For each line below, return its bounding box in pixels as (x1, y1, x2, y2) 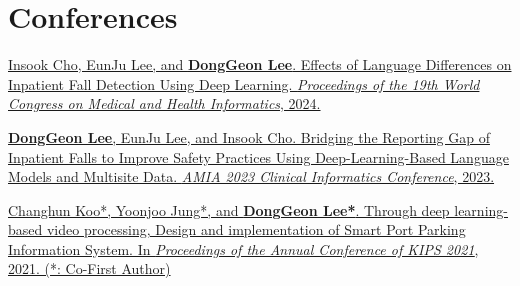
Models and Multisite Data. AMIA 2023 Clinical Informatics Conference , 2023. (8, 166, 495, 187)
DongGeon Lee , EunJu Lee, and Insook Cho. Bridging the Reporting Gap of (8, 126, 490, 147)
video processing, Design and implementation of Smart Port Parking (46, 219, 466, 240)
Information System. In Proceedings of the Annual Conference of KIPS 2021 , (8, 238, 479, 259)
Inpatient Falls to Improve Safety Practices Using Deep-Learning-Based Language (8, 146, 509, 167)
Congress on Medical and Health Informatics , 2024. (8, 93, 321, 114)
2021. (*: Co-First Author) (8, 258, 171, 279)
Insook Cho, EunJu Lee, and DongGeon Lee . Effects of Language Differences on (8, 54, 512, 75)
